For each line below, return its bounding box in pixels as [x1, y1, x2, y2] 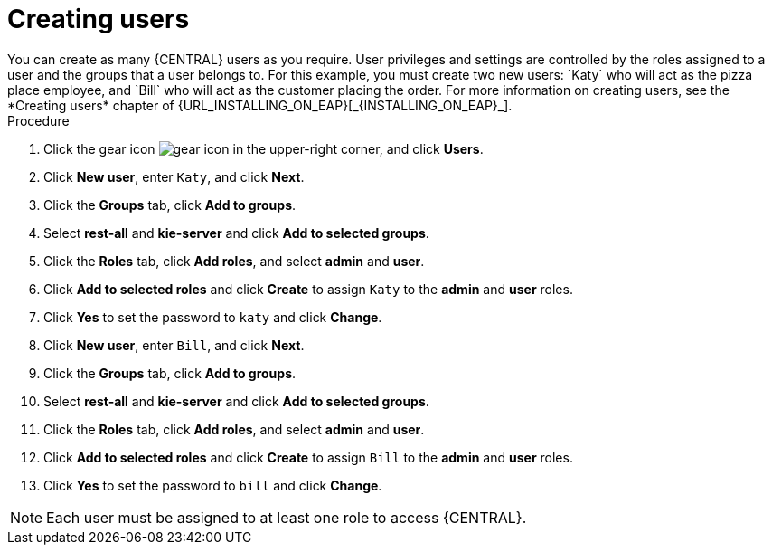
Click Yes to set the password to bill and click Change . [43, 477, 382, 493]
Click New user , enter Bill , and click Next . [43, 337, 305, 353]
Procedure [7, 112, 70, 128]
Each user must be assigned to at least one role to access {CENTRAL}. [46, 508, 527, 527]
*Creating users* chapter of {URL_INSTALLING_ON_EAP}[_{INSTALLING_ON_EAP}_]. [7, 97, 513, 113]
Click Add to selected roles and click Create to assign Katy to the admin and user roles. [43, 281, 573, 297]
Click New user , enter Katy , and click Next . [43, 168, 305, 185]
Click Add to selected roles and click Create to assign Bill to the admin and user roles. [43, 449, 573, 465]
